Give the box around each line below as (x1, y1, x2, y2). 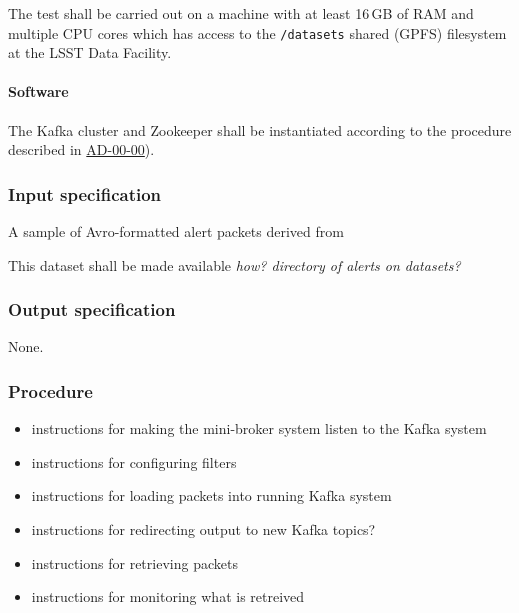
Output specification (8, 297, 176, 322)
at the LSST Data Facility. (8, 42, 172, 63)
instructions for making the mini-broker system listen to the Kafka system (31, 418, 487, 439)
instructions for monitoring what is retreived (31, 586, 305, 607)
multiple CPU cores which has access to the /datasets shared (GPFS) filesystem (8, 22, 507, 43)
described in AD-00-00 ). (8, 139, 155, 160)
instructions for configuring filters (31, 451, 237, 472)
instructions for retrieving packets (31, 552, 238, 573)
